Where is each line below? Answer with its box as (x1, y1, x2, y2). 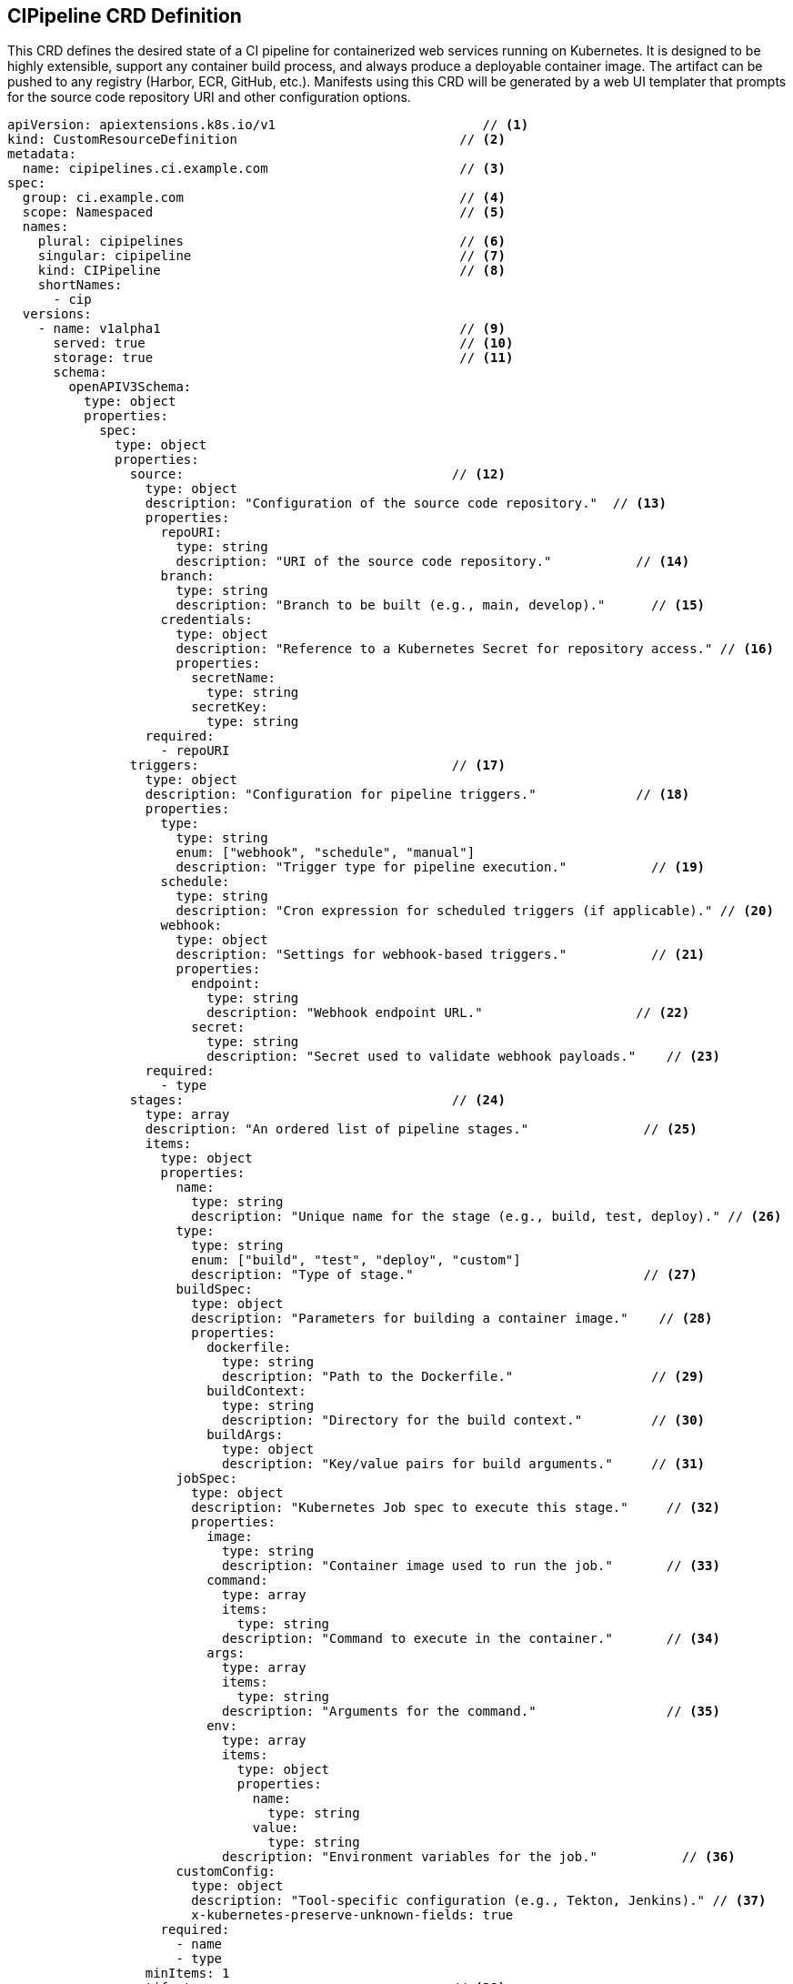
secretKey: (191, 700, 268, 715)
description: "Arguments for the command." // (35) (222, 1704, 720, 1719)
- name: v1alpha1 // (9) (37, 321, 506, 337)
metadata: (7, 146, 76, 162)
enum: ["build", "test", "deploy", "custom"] (191, 1253, 521, 1268)
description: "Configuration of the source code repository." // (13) (145, 496, 667, 511)
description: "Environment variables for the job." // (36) (222, 1849, 736, 1865)
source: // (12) (129, 467, 506, 482)
